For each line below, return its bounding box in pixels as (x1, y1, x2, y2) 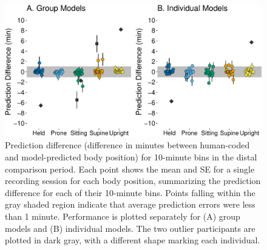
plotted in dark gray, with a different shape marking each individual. (5, 234, 260, 246)
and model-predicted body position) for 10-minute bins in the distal (5, 150, 257, 163)
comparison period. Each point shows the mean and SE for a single (5, 162, 255, 175)
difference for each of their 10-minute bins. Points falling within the (5, 186, 255, 199)
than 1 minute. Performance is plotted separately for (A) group (5, 209, 240, 222)
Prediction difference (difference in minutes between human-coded (5, 139, 250, 151)
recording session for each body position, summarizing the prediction (5, 174, 261, 187)
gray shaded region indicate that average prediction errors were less (5, 198, 255, 211)
